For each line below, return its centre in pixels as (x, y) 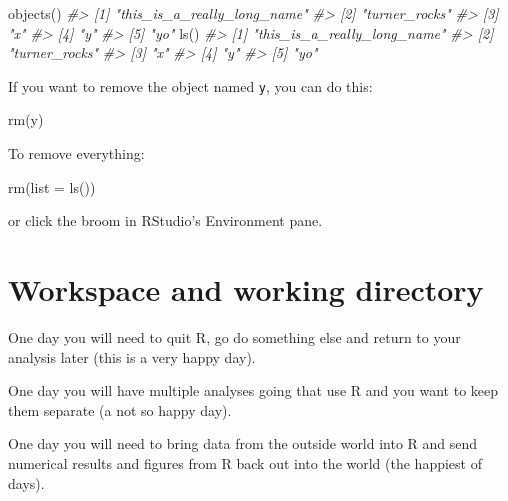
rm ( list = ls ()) (52, 186)
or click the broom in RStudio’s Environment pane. (165, 220)
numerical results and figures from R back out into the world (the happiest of (245, 462)
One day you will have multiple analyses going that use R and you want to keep (253, 390)
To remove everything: (76, 153)
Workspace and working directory (246, 289)
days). (26, 482)
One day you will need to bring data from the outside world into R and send (243, 443)
